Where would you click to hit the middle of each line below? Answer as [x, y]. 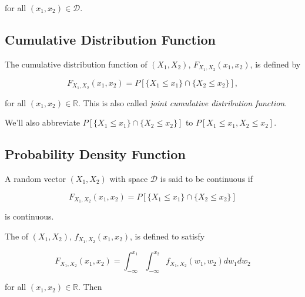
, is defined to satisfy [167, 236]
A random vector [35, 178]
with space [129, 178]
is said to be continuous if [207, 178]
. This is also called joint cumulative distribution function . [183, 102]
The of [17, 236]
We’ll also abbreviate [43, 122]
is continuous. [29, 216]
